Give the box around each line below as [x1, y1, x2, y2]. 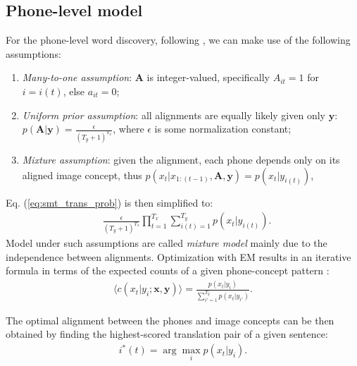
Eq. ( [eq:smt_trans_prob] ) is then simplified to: [6, 195, 213, 209]
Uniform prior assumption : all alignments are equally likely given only [22, 107, 325, 122]
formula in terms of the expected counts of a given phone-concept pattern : [6, 263, 330, 278]
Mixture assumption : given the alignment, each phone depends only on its [22, 152, 340, 167]
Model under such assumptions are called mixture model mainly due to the [6, 236, 327, 250]
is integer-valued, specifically [146, 70, 270, 85]
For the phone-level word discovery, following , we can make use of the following [6, 32, 351, 47]
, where [113, 121, 144, 136]
